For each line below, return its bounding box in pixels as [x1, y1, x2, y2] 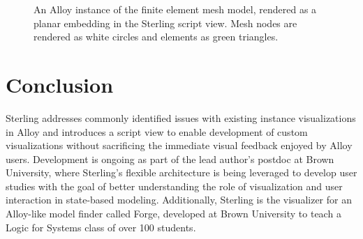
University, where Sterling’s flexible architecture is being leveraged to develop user [6, 165, 357, 180]
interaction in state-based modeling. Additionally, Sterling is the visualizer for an [6, 192, 352, 207]
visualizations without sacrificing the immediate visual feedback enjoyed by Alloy [6, 138, 353, 153]
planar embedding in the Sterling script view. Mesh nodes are [34, 15, 297, 30]
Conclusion [6, 70, 114, 98]
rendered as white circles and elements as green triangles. [34, 29, 279, 44]
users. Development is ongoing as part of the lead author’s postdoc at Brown [6, 151, 334, 166]
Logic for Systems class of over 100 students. [6, 219, 196, 234]
